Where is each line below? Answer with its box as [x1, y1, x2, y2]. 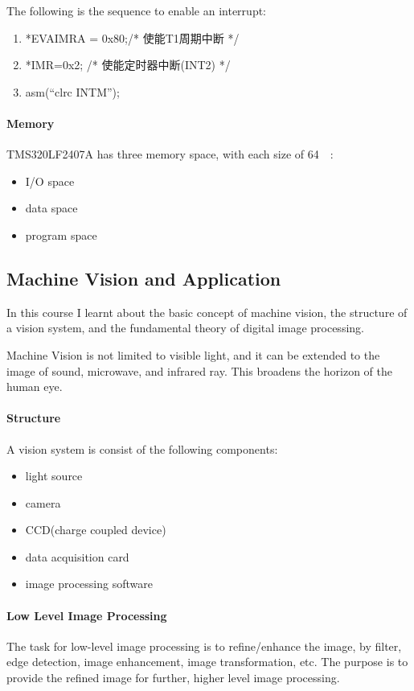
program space [25, 226, 97, 243]
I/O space [25, 172, 75, 189]
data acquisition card [25, 548, 129, 565]
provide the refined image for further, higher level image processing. [6, 669, 340, 686]
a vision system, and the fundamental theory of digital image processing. [6, 319, 364, 336]
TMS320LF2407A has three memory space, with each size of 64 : [6, 146, 334, 162]
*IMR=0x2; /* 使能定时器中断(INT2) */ [25, 56, 231, 73]
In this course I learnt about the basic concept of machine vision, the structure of [6, 303, 408, 320]
